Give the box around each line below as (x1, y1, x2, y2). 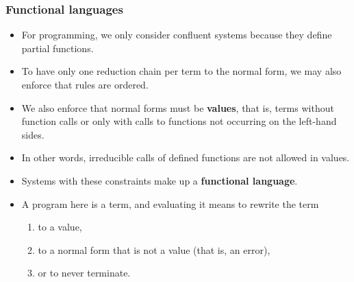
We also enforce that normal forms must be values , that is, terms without (21, 100, 334, 115)
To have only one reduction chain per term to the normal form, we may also (21, 64, 342, 78)
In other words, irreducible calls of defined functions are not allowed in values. (21, 150, 350, 165)
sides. (21, 127, 45, 141)
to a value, (38, 220, 82, 234)
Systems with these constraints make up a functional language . (21, 173, 298, 187)
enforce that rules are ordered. (21, 78, 149, 91)
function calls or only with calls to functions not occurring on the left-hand (21, 114, 337, 128)
